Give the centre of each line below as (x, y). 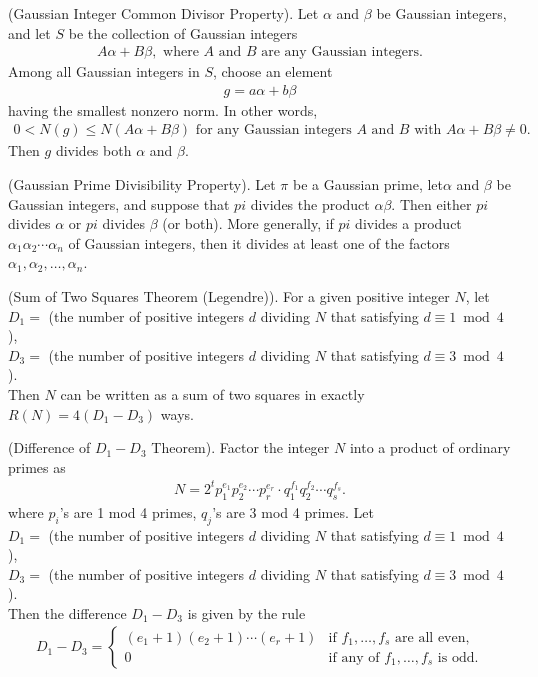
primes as (37, 466)
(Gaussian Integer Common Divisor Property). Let (163, 13)
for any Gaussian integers (273, 130)
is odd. (458, 657)
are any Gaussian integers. (342, 52)
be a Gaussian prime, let (367, 184)
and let (29, 32)
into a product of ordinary (430, 447)
